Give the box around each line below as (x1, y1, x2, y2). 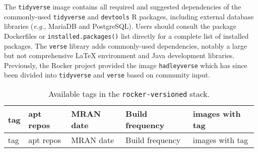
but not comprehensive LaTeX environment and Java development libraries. (4, 50, 235, 61)
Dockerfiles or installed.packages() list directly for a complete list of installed (4, 30, 249, 41)
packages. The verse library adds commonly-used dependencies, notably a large (4, 40, 247, 51)
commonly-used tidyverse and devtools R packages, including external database (4, 11, 254, 21)
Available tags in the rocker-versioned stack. (48, 88, 210, 100)
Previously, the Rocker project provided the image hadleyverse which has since (4, 60, 248, 70)
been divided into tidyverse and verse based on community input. (4, 70, 210, 80)
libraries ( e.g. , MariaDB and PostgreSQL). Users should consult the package (4, 21, 237, 31)
